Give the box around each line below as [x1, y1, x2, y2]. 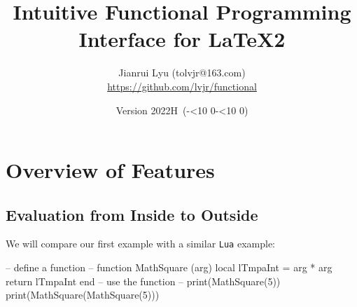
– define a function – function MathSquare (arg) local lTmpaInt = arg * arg [6, 260, 332, 275]
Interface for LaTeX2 [78, 25, 286, 53]
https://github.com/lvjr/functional [107, 79, 257, 93]
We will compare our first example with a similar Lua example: [6, 236, 275, 251]
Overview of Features [6, 156, 215, 184]
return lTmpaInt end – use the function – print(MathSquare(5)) [6, 273, 281, 288]
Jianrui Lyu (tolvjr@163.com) [118, 65, 246, 80]
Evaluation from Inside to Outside [6, 203, 258, 225]
